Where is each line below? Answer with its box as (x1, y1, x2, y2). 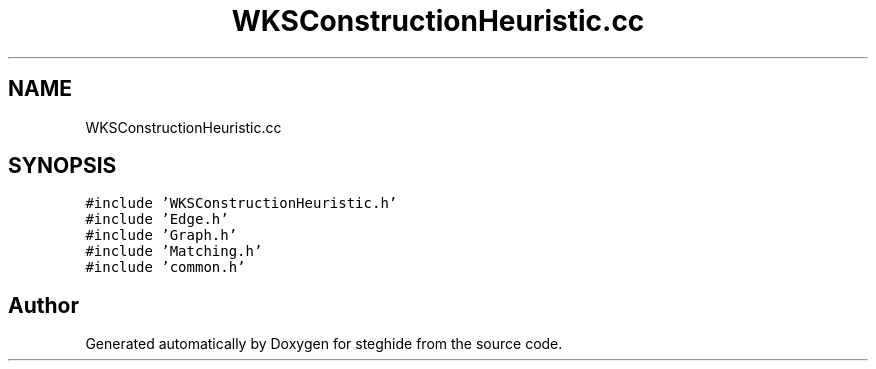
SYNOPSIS (8, 153, 117, 179)
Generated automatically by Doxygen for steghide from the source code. (85, 335, 563, 353)
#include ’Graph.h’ (85, 227, 238, 244)
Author (8, 292, 79, 318)
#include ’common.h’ (85, 259, 246, 276)
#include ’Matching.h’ (85, 243, 263, 260)
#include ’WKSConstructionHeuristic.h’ (85, 195, 398, 212)
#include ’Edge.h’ (85, 211, 229, 228)
